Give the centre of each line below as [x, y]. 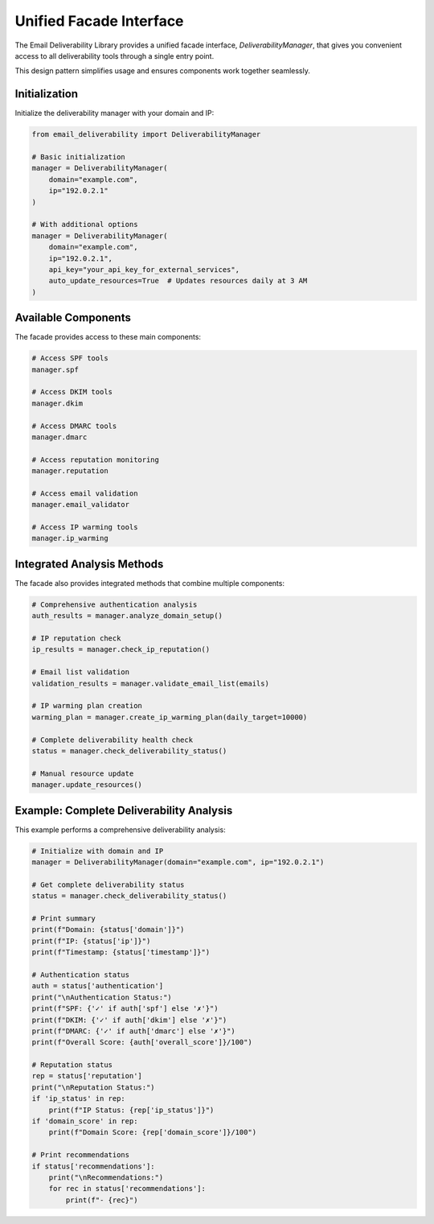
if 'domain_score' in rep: [85, 1121]
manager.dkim [57, 403]
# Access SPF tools [70, 359]
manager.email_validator [81, 505]
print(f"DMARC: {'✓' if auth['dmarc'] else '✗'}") [134, 1031]
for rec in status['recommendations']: [127, 1189]
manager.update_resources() [87, 785]
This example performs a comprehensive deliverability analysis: [120, 830]
